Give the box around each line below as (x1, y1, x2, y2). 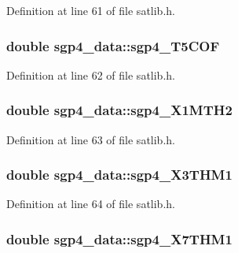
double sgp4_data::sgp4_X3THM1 (6, 165, 233, 184)
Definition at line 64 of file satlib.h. (6, 195, 175, 212)
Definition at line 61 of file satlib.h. (6, 2, 175, 18)
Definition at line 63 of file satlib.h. (6, 131, 175, 147)
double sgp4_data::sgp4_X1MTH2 (6, 100, 233, 120)
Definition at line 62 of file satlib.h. (6, 66, 175, 83)
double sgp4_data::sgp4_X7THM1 (6, 229, 233, 248)
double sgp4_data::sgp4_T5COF (6, 35, 220, 55)
